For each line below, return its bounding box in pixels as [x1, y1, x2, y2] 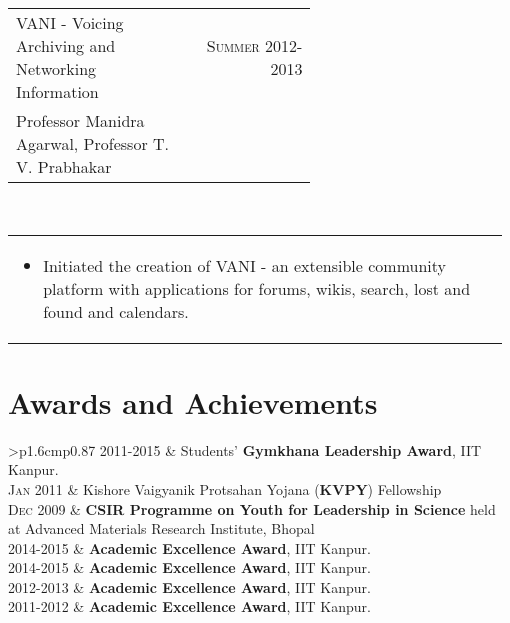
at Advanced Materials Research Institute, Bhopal [8, 518, 315, 539]
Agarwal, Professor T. [16, 132, 169, 155]
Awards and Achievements [8, 381, 378, 422]
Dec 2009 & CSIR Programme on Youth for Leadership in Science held [8, 498, 496, 519]
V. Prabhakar [16, 155, 112, 178]
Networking [16, 57, 97, 80]
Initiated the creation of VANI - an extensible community [43, 253, 446, 277]
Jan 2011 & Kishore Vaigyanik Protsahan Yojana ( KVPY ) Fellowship [8, 478, 442, 499]
